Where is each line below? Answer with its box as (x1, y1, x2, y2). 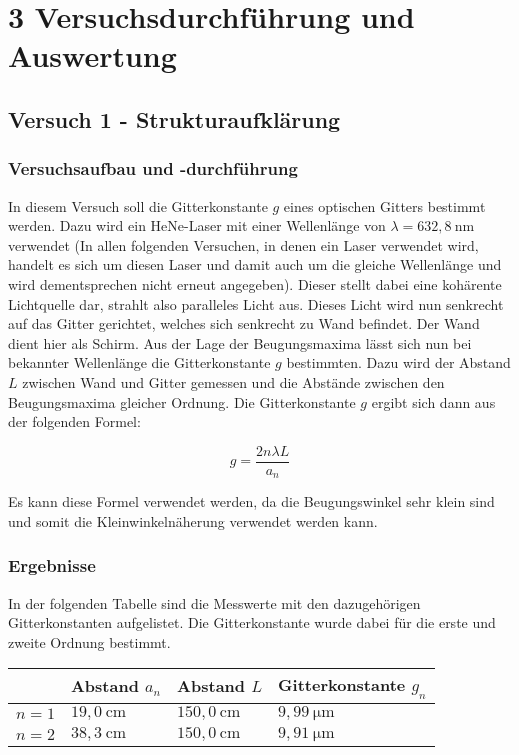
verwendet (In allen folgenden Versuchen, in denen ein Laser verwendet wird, (8, 234, 479, 255)
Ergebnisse (8, 553, 96, 578)
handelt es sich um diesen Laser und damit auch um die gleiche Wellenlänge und (8, 254, 502, 275)
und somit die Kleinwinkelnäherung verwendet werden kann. (8, 510, 378, 531)
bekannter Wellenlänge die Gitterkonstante (8, 352, 271, 373)
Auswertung (8, 35, 177, 76)
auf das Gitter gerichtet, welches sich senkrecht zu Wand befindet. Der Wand (8, 313, 480, 334)
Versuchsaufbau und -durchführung (8, 156, 298, 181)
